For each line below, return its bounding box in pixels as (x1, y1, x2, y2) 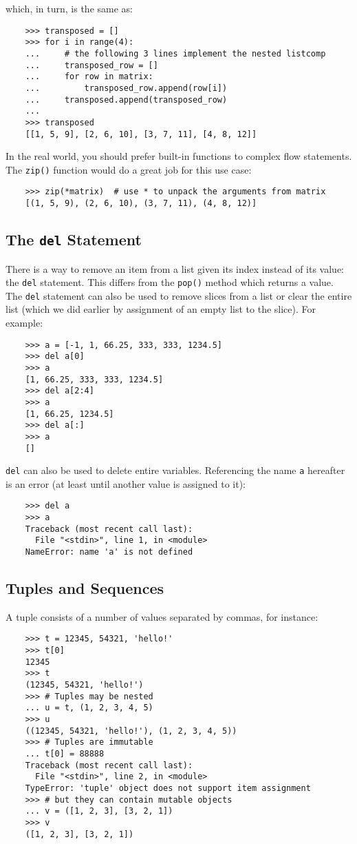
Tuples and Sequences (6, 577, 164, 599)
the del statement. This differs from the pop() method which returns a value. (6, 275, 334, 289)
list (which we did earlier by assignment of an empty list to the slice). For (6, 302, 316, 316)
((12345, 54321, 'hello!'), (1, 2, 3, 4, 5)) (25, 725, 237, 736)
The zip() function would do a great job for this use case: (6, 162, 252, 176)
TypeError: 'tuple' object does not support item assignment (25, 783, 311, 794)
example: (6, 316, 43, 329)
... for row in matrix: (25, 72, 153, 82)
